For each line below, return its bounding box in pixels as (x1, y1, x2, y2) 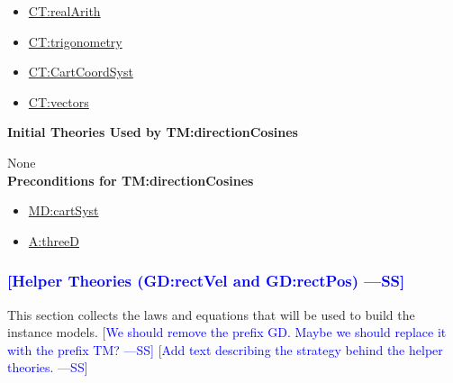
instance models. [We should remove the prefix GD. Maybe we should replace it (7, 323, 447, 342)
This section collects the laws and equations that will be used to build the (7, 305, 415, 324)
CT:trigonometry (28, 32, 122, 50)
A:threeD (28, 231, 80, 250)
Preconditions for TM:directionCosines (7, 170, 254, 189)
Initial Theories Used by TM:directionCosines (7, 123, 298, 141)
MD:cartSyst (28, 201, 99, 220)
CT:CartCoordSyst (28, 62, 133, 81)
